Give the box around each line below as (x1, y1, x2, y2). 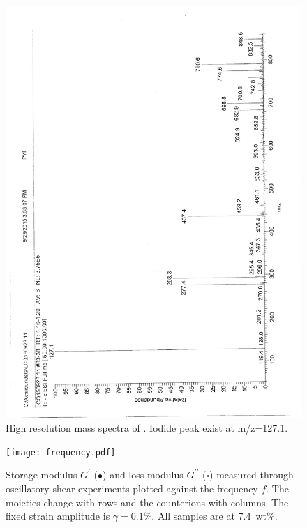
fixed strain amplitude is (6, 508, 110, 523)
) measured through (209, 467, 294, 482)
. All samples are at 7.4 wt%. (151, 508, 278, 523)
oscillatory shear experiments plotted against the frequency (6, 481, 258, 495)
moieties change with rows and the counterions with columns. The (6, 495, 289, 509)
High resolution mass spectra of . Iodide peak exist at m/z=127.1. (6, 421, 288, 435)
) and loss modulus (103, 467, 184, 482)
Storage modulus (6, 467, 77, 482)
